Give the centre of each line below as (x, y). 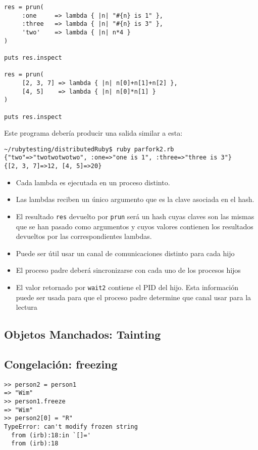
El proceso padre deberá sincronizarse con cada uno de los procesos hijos (128, 270)
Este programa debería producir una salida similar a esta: (93, 133)
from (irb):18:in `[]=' (51, 435)
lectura (27, 307)
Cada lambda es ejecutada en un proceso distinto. (93, 182)
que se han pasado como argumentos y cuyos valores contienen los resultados (135, 226)
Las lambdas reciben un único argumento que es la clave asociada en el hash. (135, 199)
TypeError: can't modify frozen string (71, 427)
